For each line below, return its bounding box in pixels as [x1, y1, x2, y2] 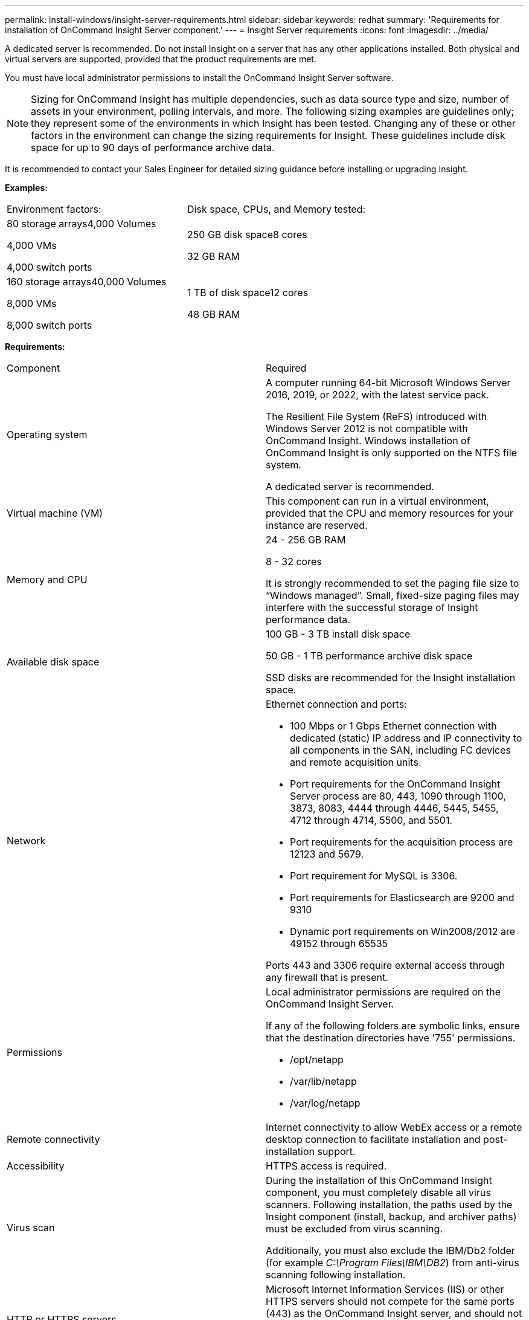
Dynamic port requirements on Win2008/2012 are [290, 925, 515, 937]
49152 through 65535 [290, 937, 388, 950]
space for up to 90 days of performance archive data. [31, 141, 275, 154]
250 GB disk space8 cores [187, 228, 307, 241]
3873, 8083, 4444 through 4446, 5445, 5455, [290, 802, 499, 814]
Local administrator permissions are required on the [266, 986, 501, 998]
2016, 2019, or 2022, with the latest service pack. [266, 389, 489, 401]
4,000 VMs [7, 239, 57, 251]
